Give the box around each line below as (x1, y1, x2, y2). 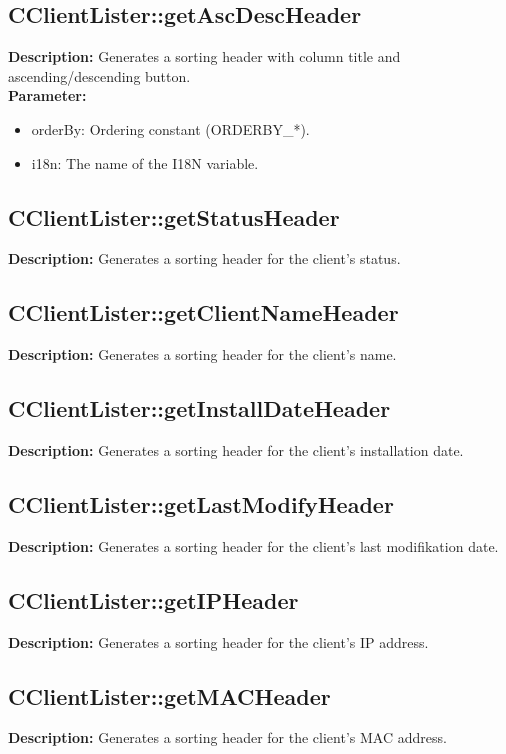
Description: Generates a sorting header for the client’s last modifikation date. (8, 535, 499, 556)
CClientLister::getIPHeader (8, 584, 299, 615)
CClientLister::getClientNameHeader (8, 297, 399, 328)
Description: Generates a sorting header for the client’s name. (8, 344, 397, 365)
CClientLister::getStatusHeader (8, 201, 340, 232)
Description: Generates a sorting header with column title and (8, 46, 401, 67)
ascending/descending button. (8, 65, 191, 86)
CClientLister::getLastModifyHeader (8, 488, 394, 519)
